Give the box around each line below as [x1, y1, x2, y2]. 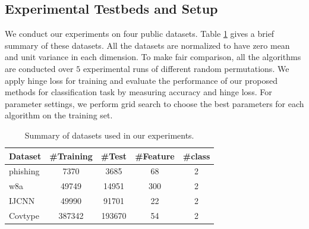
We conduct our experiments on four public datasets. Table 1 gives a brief [5, 27, 275, 40]
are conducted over [5, 62, 74, 74]
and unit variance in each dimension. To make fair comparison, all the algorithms [5, 51, 301, 63]
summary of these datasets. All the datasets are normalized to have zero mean [5, 39, 290, 51]
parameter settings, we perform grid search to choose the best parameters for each [5, 97, 304, 109]
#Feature [135, 149, 175, 162]
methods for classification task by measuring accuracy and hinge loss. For [5, 86, 272, 98]
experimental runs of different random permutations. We [83, 62, 289, 74]
